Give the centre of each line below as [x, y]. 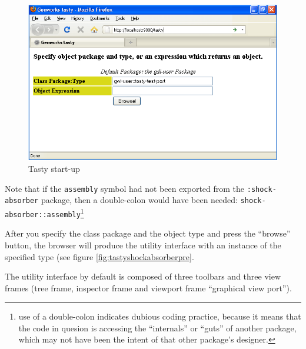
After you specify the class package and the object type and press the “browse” [148, 233]
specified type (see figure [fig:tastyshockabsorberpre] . [99, 256]
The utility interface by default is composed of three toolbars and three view [143, 276]
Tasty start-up [54, 169]
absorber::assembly [43, 215]
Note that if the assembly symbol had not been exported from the [125, 188]
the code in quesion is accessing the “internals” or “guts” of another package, [157, 328]
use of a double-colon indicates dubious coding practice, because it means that [160, 316]
